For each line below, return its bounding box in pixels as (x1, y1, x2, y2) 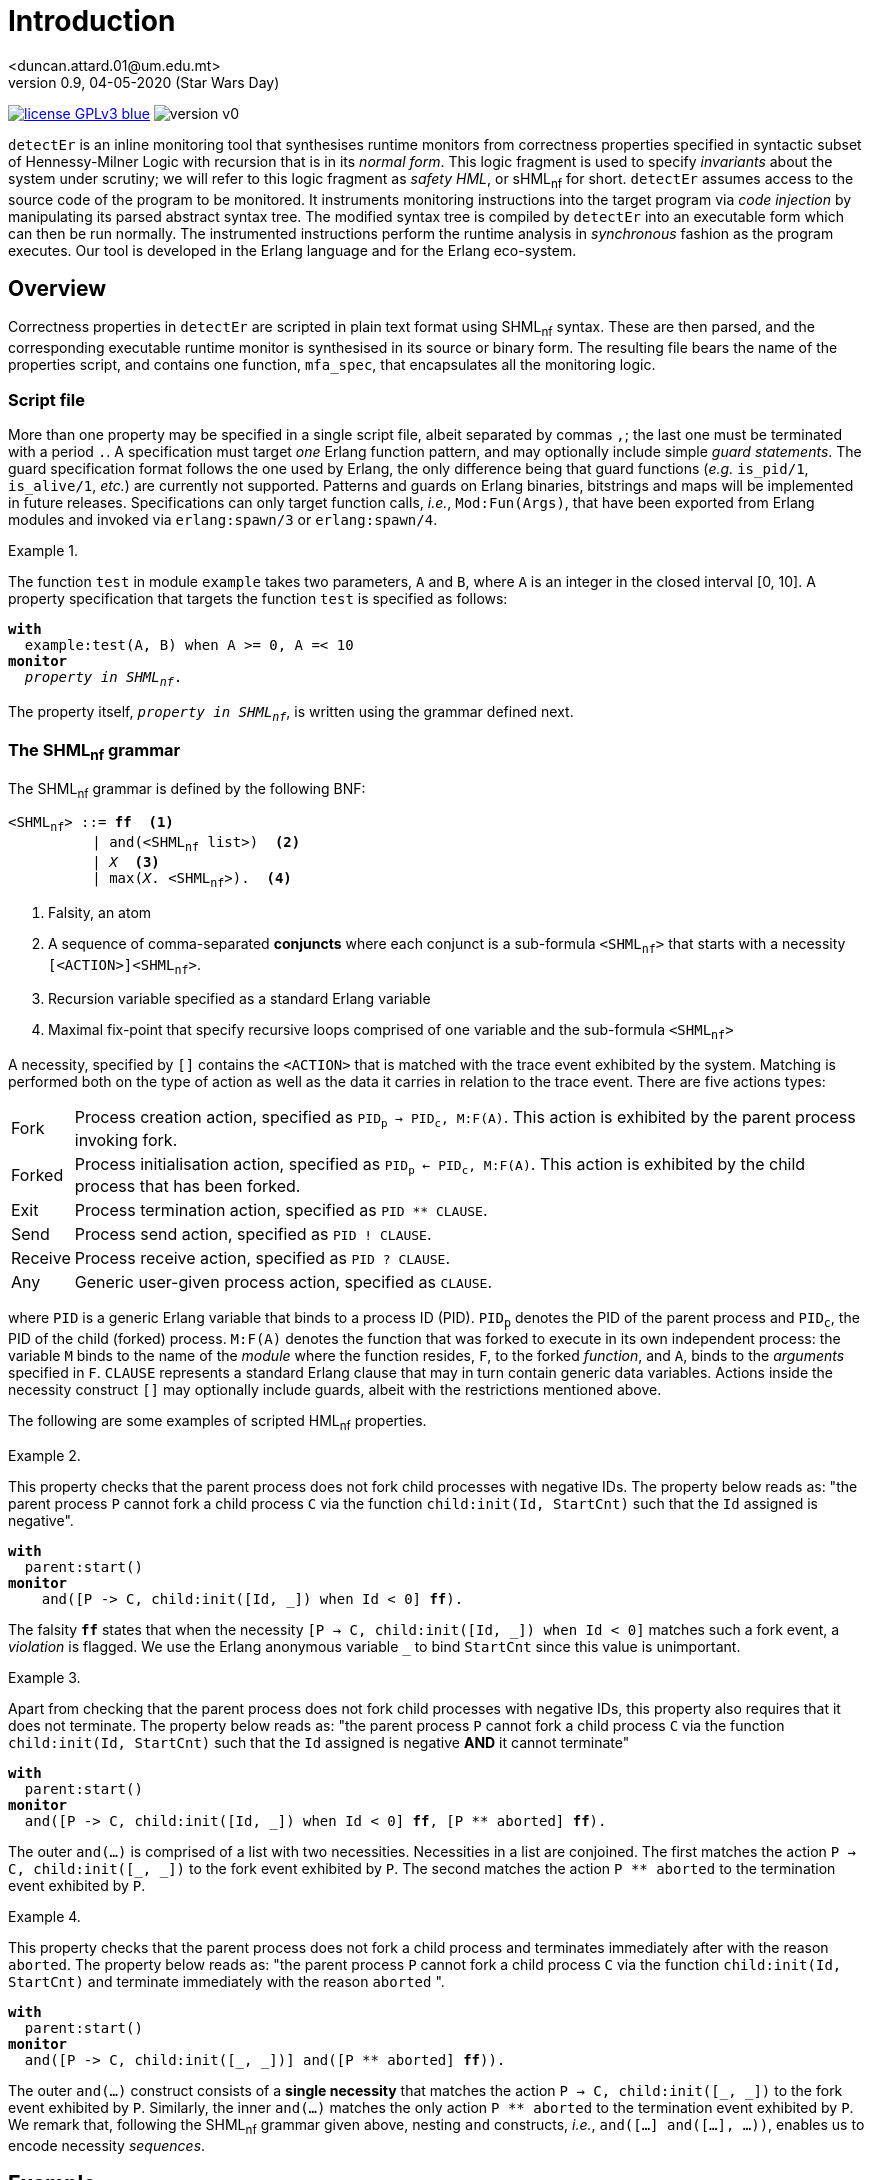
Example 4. (8, 1907, 81, 1925)
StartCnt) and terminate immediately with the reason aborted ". (8, 1972, 445, 1990)
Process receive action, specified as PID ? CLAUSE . (74, 1248, 450, 1269)
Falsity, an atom (48, 903, 152, 921)
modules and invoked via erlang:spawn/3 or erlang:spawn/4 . (8, 510, 438, 528)
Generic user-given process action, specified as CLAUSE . (74, 1272, 493, 1293)
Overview (8, 275, 107, 301)
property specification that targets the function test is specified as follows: (8, 589, 508, 607)
